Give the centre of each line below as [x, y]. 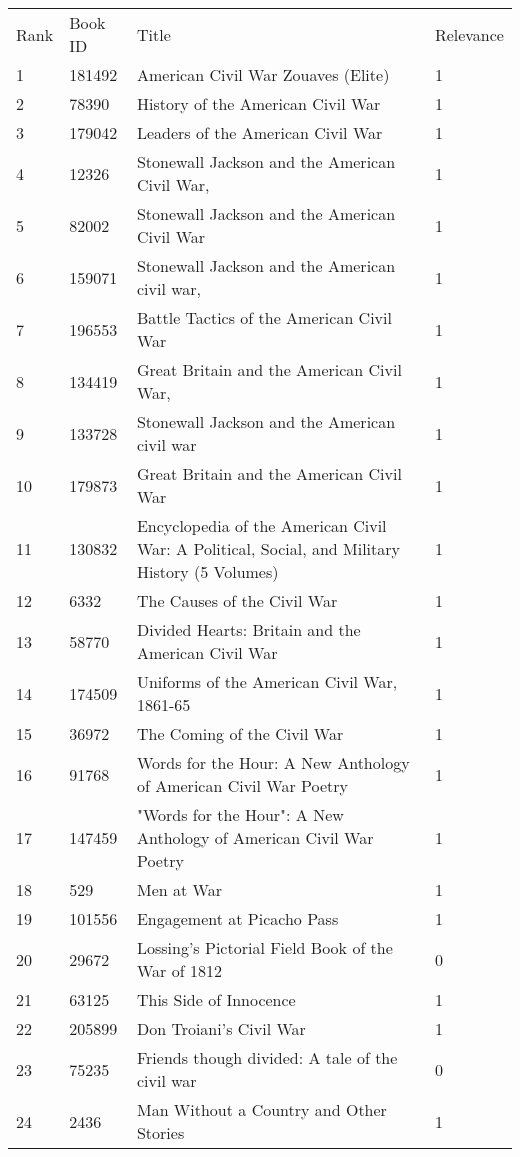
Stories [160, 1132]
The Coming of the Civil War [240, 733]
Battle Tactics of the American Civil [264, 317]
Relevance [469, 34]
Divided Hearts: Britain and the [248, 629]
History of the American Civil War [258, 103]
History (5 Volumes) [207, 571]
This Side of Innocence [216, 999]
